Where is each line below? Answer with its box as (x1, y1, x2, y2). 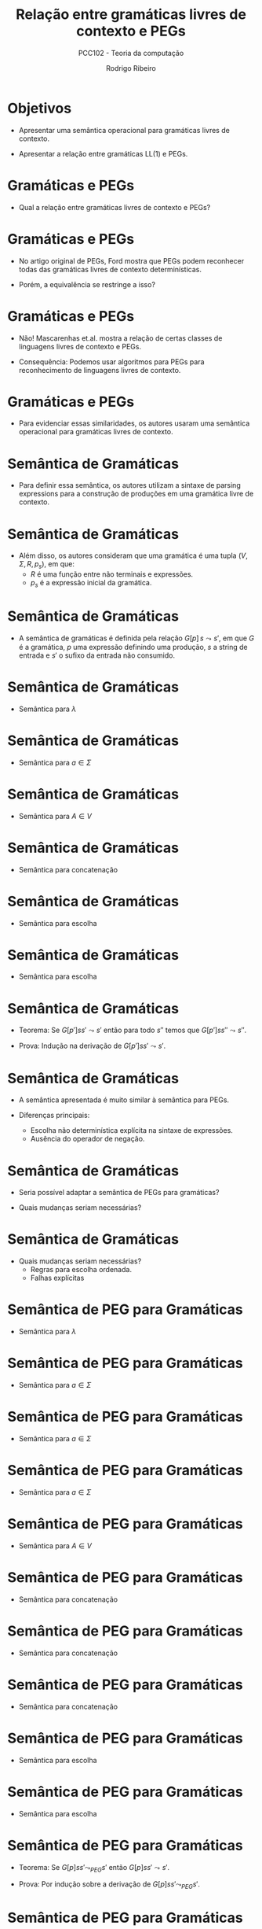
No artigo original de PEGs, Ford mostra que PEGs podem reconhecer (18, 256, 245, 265)
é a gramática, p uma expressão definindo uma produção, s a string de (18, 642, 248, 651)
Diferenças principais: (18, 1111, 90, 1120)
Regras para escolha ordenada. (30, 1265, 133, 1274)
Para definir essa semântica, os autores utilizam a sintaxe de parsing (18, 481, 241, 490)
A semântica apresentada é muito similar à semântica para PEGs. (18, 1095, 229, 1105)
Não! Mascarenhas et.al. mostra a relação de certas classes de (18, 333, 223, 343)
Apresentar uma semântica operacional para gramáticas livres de (18, 125, 231, 135)
